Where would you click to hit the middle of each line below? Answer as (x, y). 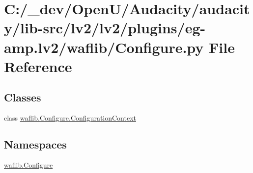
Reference (38, 66)
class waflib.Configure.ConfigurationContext (70, 118)
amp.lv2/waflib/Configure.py (104, 47)
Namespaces (35, 144)
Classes (23, 97)
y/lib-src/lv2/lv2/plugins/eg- (105, 28)
